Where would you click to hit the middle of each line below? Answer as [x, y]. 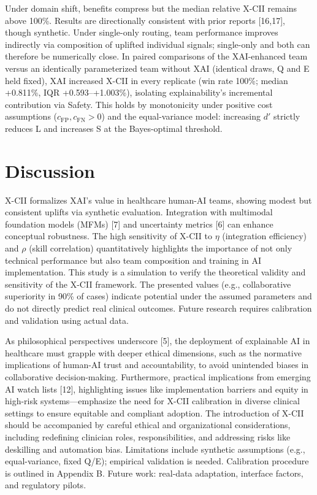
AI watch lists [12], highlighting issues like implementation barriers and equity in [157, 389]
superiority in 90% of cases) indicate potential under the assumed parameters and [158, 296]
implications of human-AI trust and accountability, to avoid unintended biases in [157, 365]
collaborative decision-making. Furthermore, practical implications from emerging [158, 376]
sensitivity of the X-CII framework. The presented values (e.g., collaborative [148, 284]
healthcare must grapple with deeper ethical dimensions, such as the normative [153, 352]
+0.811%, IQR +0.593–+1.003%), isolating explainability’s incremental [139, 92]
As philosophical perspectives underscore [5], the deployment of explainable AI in [158, 341]
